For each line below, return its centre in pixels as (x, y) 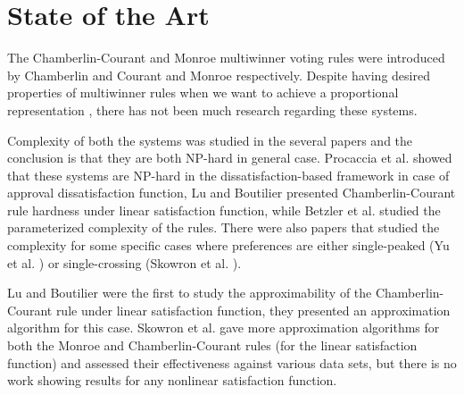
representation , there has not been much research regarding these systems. (212, 109)
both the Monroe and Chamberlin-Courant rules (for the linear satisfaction (212, 345)
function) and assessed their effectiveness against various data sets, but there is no (232, 362)
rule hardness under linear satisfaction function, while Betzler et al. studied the (224, 210)
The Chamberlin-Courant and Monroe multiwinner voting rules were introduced (226, 58)
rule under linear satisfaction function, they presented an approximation (253, 310)
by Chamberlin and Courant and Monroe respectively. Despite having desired (219, 75)
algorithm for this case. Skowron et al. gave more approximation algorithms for (224, 328)
